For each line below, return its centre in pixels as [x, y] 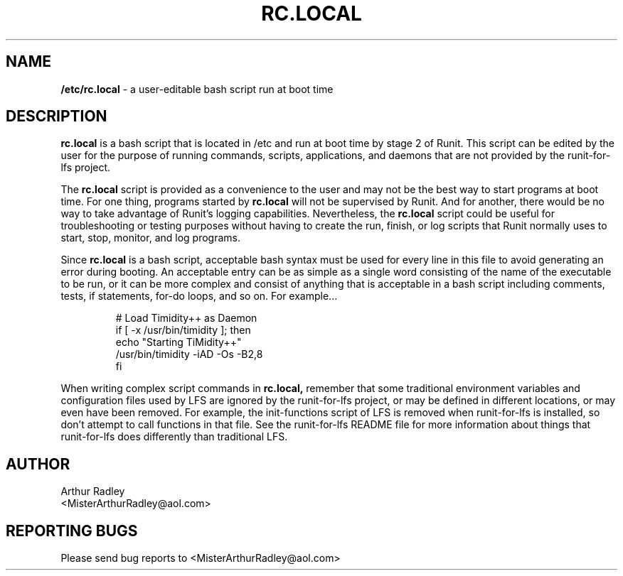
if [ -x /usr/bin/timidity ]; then [183, 330]
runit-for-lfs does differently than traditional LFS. [174, 437]
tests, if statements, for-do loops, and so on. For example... [199, 296]
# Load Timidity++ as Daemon [186, 318]
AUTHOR [38, 464]
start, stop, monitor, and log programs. [150, 238]
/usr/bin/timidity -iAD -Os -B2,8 [189, 354]
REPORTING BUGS [72, 531]
